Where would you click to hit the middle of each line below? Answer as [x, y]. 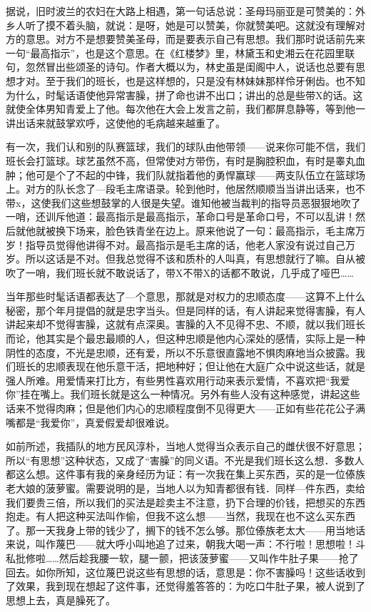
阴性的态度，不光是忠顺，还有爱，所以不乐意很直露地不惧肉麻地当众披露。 [181, 352]
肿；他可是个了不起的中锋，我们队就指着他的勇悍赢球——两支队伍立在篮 [176, 174]
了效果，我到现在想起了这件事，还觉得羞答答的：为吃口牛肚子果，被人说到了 [185, 586]
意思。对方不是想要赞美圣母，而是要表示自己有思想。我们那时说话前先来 [195, 39]
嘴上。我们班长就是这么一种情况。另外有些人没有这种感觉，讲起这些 [200, 394]
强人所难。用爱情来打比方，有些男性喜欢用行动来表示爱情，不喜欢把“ [168, 380]
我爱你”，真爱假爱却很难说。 [108, 422]
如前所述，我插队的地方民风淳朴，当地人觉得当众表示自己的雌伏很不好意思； [185, 446]
